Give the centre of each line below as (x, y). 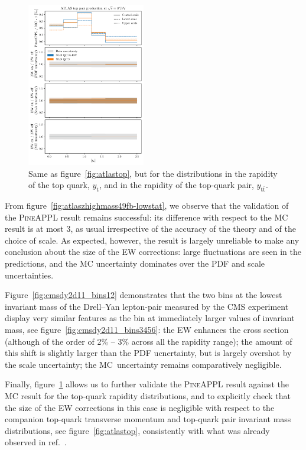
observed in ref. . (36, 442)
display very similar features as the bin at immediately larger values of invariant (150, 318)
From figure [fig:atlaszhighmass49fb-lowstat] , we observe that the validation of (147, 205)
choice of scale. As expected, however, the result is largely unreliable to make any (152, 240)
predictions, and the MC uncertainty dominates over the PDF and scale (135, 263)
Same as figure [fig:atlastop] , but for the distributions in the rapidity (153, 173)
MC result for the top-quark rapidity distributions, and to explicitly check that (148, 395)
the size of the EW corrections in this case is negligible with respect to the (140, 407)
